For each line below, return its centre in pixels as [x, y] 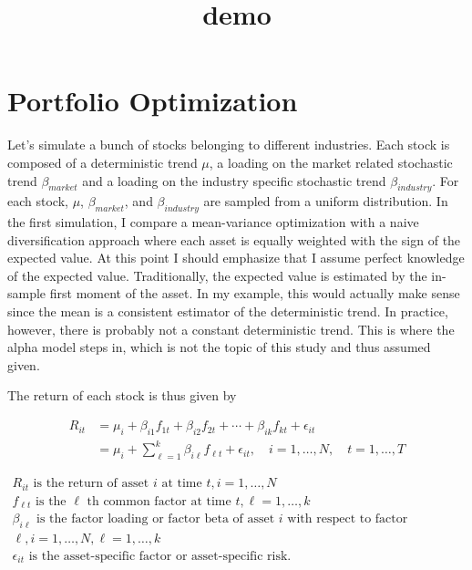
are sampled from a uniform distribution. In [326, 201]
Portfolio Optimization [153, 101]
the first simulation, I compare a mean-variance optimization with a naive [213, 222]
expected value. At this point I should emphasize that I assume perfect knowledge [236, 258]
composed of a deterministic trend [103, 162]
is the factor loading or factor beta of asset [155, 519]
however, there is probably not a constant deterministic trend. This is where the [231, 329]
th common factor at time [159, 501]
